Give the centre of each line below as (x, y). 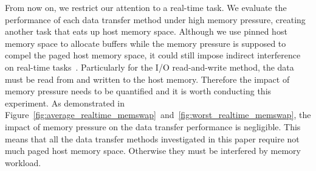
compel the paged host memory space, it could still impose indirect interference (153, 55)
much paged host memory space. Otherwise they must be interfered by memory (153, 151)
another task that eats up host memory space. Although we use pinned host (146, 31)
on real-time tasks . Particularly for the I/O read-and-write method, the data (149, 67)
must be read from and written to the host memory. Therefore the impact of (147, 79)
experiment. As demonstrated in (65, 103)
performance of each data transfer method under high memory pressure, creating (155, 19)
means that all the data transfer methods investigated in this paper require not (152, 138)
